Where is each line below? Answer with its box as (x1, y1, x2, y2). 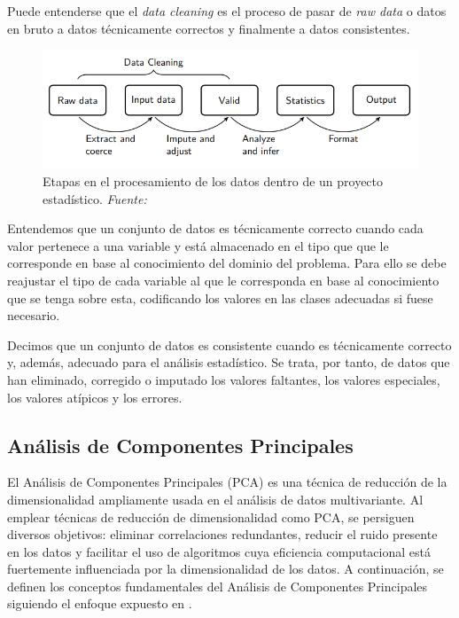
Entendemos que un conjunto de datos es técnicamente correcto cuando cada (7, 219, 424, 238)
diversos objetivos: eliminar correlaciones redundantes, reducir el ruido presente (7, 525, 438, 544)
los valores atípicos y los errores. (7, 387, 183, 406)
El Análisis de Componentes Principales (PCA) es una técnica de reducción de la (7, 473, 447, 491)
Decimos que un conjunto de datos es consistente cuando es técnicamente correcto (7, 335, 452, 354)
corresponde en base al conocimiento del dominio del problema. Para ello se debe (7, 254, 447, 272)
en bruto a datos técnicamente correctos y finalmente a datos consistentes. (7, 19, 410, 37)
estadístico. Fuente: (43, 189, 147, 207)
